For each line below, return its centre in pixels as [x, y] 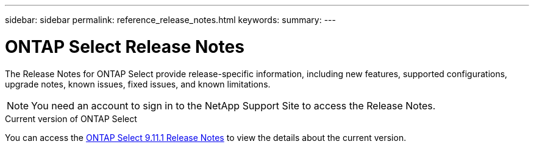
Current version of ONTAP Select [71, 118]
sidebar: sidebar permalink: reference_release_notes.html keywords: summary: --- [170, 20]
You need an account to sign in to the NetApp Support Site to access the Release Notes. [233, 105]
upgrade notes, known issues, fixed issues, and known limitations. [138, 84]
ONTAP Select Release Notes [125, 46]
